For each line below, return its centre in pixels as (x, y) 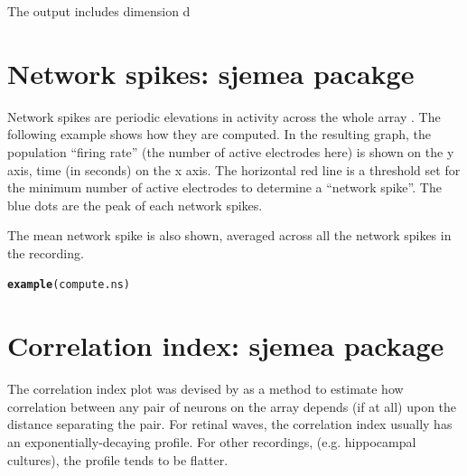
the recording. (46, 252)
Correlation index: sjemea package (226, 345)
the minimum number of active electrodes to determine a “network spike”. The (224, 187)
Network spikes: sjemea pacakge (211, 73)
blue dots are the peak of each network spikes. (135, 205)
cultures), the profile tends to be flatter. (118, 459)
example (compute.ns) (69, 285)
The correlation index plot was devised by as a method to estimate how (205, 389)
